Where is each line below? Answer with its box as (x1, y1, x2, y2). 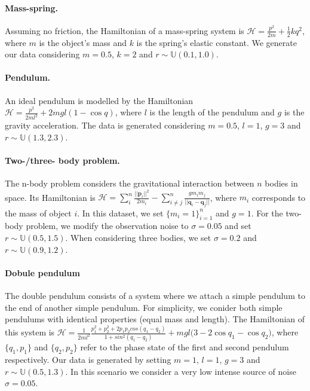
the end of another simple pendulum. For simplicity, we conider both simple (5, 301, 283, 313)
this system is (5, 326, 55, 338)
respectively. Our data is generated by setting (5, 353, 171, 366)
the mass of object (5, 206, 72, 219)
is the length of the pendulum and (149, 106, 275, 118)
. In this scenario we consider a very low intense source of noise (65, 365, 296, 377)
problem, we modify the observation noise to (26, 219, 189, 232)
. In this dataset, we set (77, 206, 164, 219)
